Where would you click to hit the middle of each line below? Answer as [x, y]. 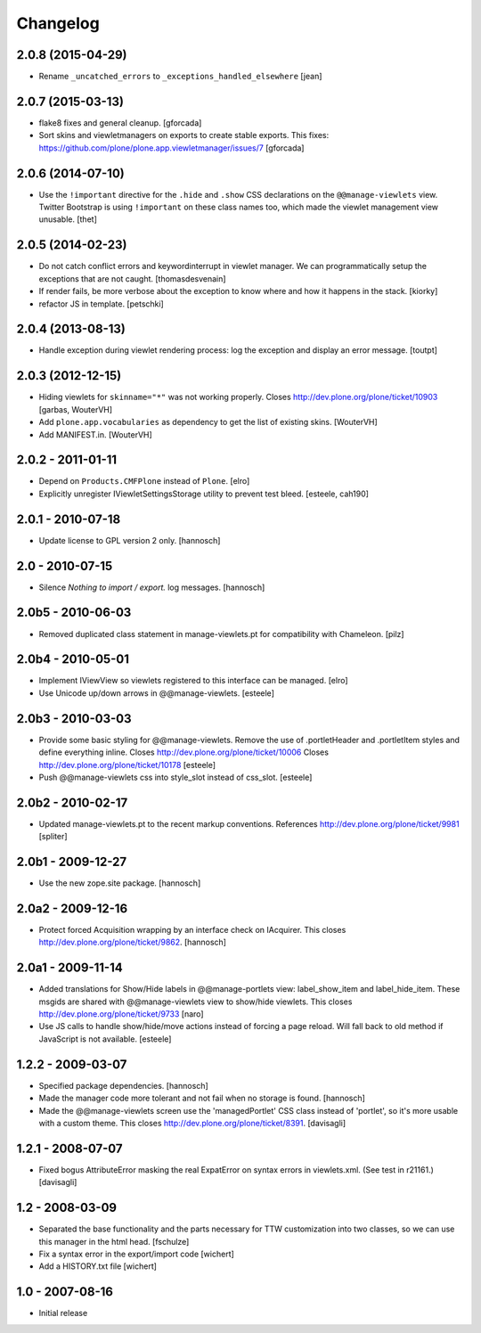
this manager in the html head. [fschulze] [114, 1241]
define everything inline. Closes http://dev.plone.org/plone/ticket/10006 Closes [184, 752]
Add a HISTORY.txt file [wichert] [98, 1266]
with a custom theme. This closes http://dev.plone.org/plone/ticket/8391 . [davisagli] [192, 1123]
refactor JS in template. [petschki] [101, 304]
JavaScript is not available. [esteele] [105, 1039]
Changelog [58, 23]
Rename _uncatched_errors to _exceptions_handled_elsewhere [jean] [180, 77]
